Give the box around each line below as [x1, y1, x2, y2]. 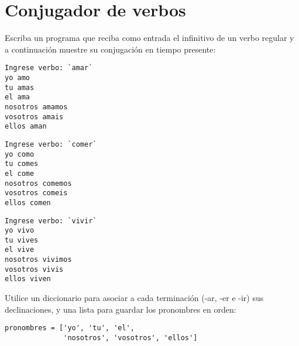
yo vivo [5, 226, 35, 235]
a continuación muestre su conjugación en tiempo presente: [5, 43, 216, 55]
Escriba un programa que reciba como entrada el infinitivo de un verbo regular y [5, 32, 294, 44]
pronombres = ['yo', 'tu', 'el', [5, 324, 135, 333]
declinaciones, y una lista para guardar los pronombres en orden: [5, 303, 236, 315]
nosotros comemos [5, 179, 72, 188]
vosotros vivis [5, 265, 64, 274]
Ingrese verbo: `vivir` [5, 216, 97, 225]
